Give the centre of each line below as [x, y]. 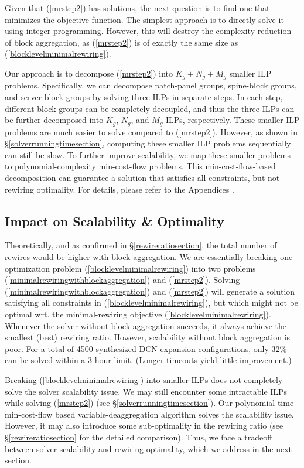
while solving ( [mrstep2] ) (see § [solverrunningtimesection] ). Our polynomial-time [149, 403]
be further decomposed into [54, 120]
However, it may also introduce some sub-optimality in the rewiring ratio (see [144, 426]
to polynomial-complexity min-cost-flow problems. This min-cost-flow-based [140, 166]
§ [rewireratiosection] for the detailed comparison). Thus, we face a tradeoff [139, 437]
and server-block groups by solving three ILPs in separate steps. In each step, [144, 97]
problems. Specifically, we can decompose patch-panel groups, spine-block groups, [151, 85]
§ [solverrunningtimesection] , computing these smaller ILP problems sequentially [148, 143]
